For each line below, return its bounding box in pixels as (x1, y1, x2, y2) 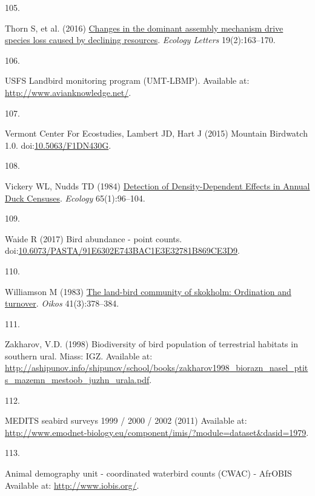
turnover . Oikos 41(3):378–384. (5, 297, 119, 310)
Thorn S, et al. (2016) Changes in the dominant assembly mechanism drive (5, 21, 283, 34)
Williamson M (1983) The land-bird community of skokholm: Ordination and (5, 285, 291, 297)
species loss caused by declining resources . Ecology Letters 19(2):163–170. (5, 33, 276, 46)
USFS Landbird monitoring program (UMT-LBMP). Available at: (5, 74, 250, 87)
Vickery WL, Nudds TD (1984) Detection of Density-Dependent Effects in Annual (5, 179, 310, 192)
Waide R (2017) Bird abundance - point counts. (5, 232, 182, 245)
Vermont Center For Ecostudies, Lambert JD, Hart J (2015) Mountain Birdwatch (5, 127, 308, 140)
